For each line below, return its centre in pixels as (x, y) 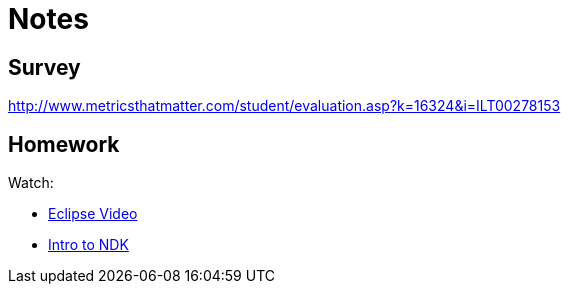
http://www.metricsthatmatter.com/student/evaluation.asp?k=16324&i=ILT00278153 (284, 106)
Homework (64, 144)
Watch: (31, 183)
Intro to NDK (88, 245)
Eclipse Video (93, 214)
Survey (44, 67)
